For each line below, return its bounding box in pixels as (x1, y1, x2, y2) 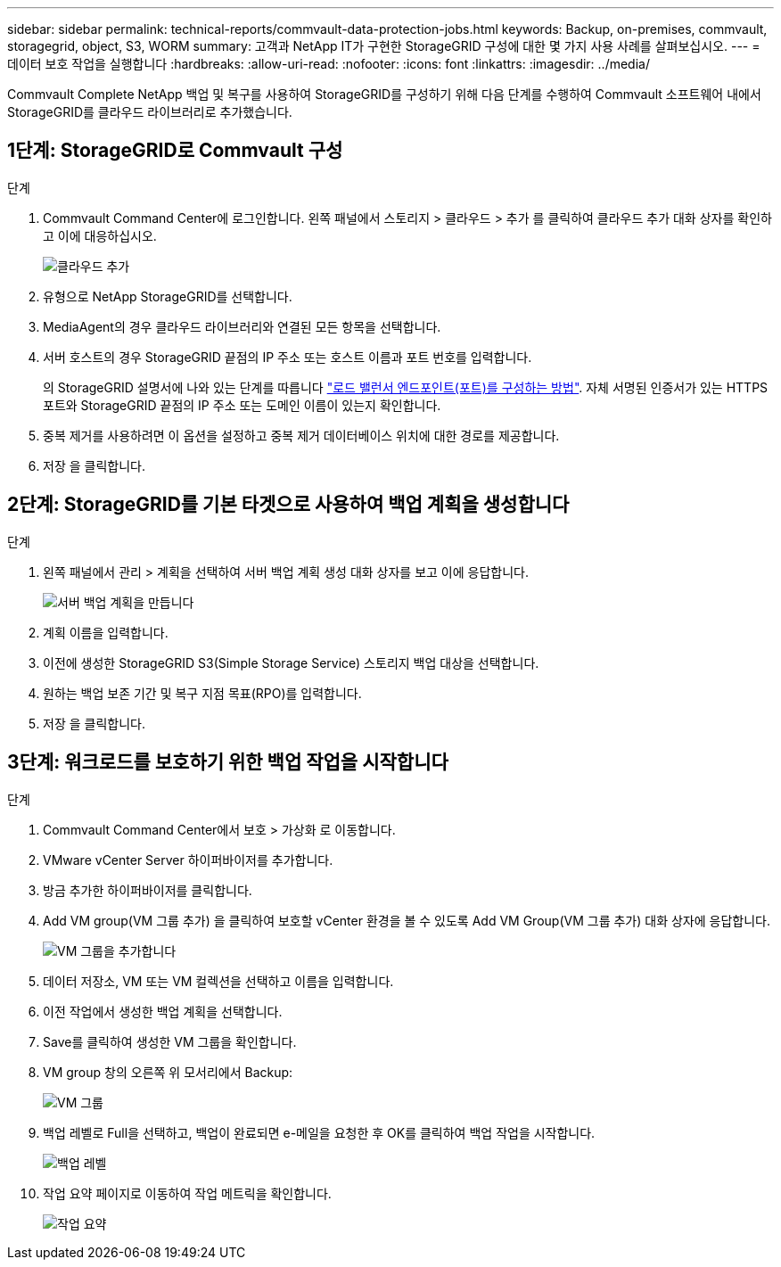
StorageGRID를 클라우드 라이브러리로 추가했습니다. (7, 104, 292, 119)
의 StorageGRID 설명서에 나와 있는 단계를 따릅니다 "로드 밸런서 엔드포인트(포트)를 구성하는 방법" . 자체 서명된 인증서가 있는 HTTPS (43, 379, 769, 395)
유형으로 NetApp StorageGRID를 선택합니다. (43, 288, 292, 304)
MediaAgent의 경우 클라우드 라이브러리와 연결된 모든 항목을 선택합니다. (43, 318, 441, 334)
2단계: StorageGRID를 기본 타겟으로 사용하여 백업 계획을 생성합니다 (7, 493, 570, 516)
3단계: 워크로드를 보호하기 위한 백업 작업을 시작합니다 (7, 751, 448, 774)
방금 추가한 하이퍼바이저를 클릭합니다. (43, 882, 252, 898)
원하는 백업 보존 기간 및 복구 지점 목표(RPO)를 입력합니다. (43, 685, 362, 701)
